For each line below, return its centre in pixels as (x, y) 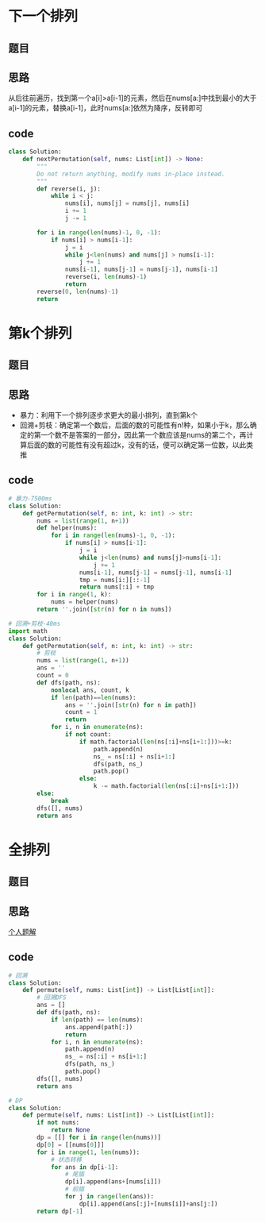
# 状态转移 (66, 1159)
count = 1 (81, 712)
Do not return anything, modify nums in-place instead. (131, 174)
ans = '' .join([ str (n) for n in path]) (131, 705)
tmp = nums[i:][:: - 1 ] (115, 580)
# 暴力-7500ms (31, 498)
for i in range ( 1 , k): (74, 595)
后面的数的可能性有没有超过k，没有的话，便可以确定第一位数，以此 (136, 445)
